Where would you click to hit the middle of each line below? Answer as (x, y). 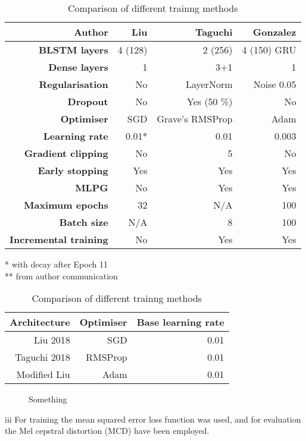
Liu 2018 (52, 340)
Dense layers (78, 67)
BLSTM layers (73, 50)
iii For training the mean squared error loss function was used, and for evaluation (153, 419)
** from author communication (61, 275)
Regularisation (74, 84)
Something (48, 399)
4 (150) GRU (269, 50)
